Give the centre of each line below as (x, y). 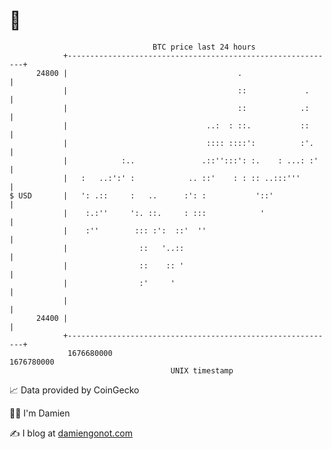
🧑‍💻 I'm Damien (40, 413)
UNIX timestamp (202, 370)
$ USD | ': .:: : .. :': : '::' (141, 195)
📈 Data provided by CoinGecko (74, 390)
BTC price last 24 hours (204, 47)
